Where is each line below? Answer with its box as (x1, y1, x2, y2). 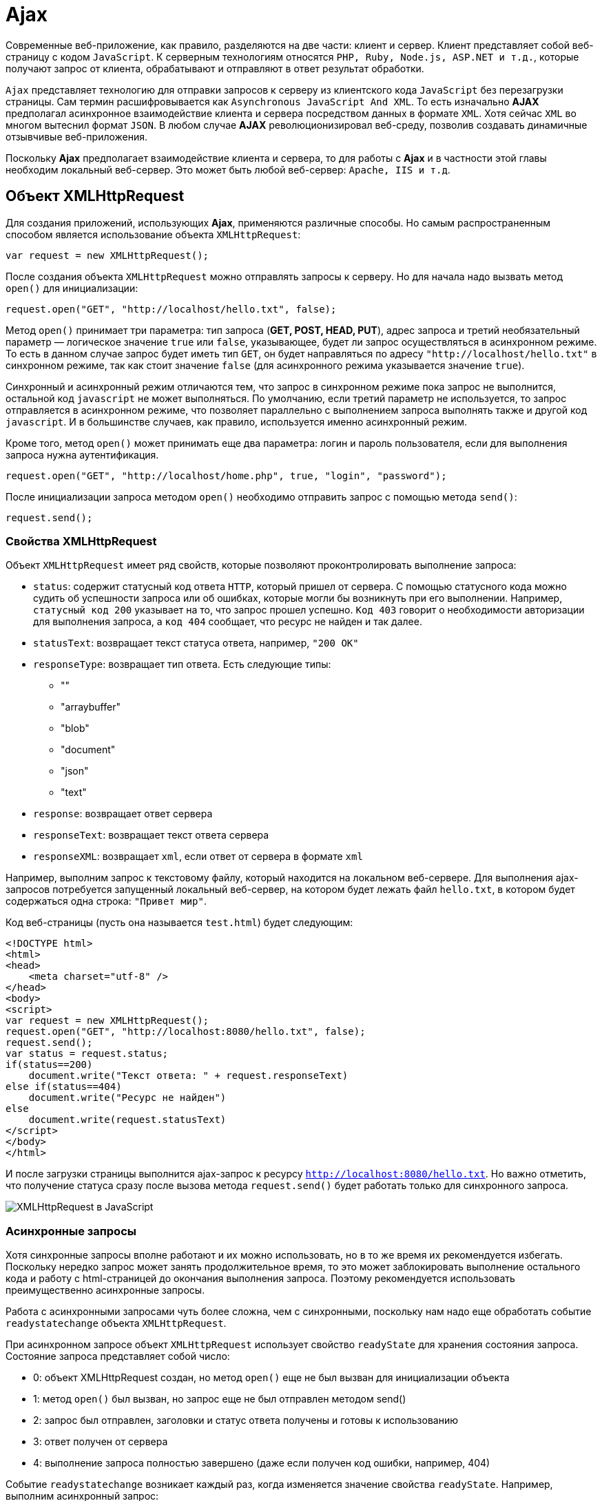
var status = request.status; (6, 1048, 169, 1060)
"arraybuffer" (61, 701, 121, 713)
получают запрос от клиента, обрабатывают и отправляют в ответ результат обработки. (6, 62, 424, 74)
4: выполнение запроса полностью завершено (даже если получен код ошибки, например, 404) (33, 1457, 490, 1469)
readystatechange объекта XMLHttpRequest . (6, 1317, 227, 1330)
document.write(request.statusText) (28, 1114, 227, 1126)
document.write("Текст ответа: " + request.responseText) (28, 1070, 349, 1082)
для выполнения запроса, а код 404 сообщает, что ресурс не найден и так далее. (33, 616, 422, 628)
